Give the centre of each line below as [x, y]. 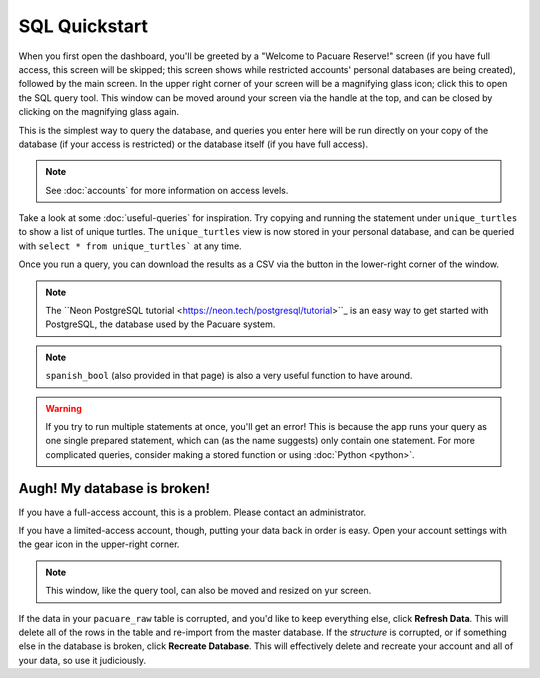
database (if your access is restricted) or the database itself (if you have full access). [193, 144]
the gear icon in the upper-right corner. [99, 544]
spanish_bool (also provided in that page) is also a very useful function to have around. [229, 376]
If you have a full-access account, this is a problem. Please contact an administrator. [192, 512]
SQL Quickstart [83, 26]
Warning [63, 408]
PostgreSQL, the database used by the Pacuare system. [160, 324]
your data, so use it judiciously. [82, 660]
